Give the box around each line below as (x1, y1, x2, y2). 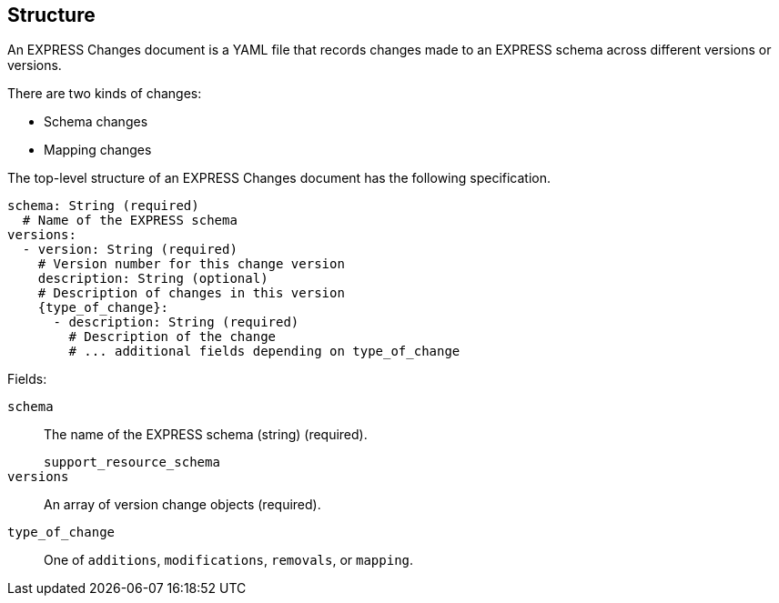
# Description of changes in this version (37, 286, 345, 301)
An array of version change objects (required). (44, 497, 321, 513)
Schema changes (44, 114, 148, 130)
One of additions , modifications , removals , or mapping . (44, 552, 414, 568)
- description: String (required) (53, 315, 299, 330)
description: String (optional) (37, 271, 268, 286)
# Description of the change (68, 329, 277, 345)
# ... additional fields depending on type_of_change (68, 344, 460, 359)
